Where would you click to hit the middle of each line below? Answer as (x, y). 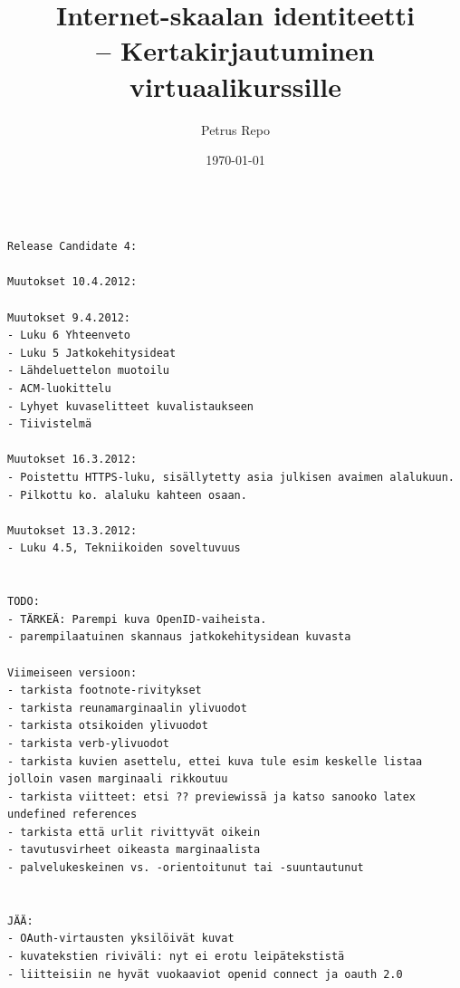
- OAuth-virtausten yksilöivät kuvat (121, 939)
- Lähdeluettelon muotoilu (88, 371)
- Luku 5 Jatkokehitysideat (92, 353)
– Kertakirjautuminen (235, 50)
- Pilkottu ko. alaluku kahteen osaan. (127, 495)
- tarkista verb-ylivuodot (88, 743)
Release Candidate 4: (72, 247)
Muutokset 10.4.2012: (72, 282)
